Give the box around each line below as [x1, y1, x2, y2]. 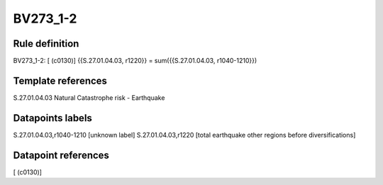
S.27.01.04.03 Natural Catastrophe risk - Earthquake [13, 93, 165, 102]
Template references [13, 74, 108, 86]
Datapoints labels [13, 112, 92, 124]
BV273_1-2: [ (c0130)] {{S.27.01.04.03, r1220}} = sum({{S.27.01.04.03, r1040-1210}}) [13, 57, 257, 65]
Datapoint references [13, 149, 110, 161]
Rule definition [13, 38, 79, 50]
